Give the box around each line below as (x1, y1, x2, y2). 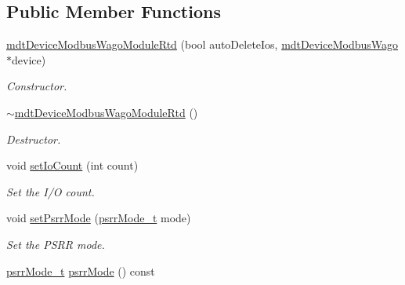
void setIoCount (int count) (6, 157, 139, 174)
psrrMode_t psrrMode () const (6, 262, 155, 279)
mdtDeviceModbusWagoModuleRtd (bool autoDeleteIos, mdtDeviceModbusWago (6, 36, 399, 53)
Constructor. (6, 78, 67, 94)
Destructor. (6, 130, 61, 147)
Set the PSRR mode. (6, 236, 105, 252)
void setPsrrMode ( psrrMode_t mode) (6, 210, 191, 226)
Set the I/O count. (6, 183, 95, 199)
